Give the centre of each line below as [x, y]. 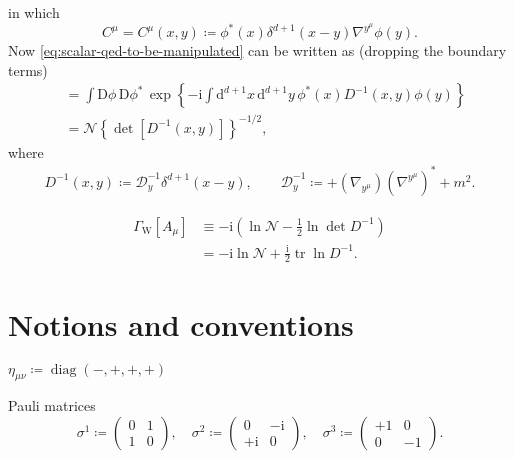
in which [34, 12]
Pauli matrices [52, 405]
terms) [28, 69]
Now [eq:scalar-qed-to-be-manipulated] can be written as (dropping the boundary [257, 50]
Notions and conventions [181, 323]
